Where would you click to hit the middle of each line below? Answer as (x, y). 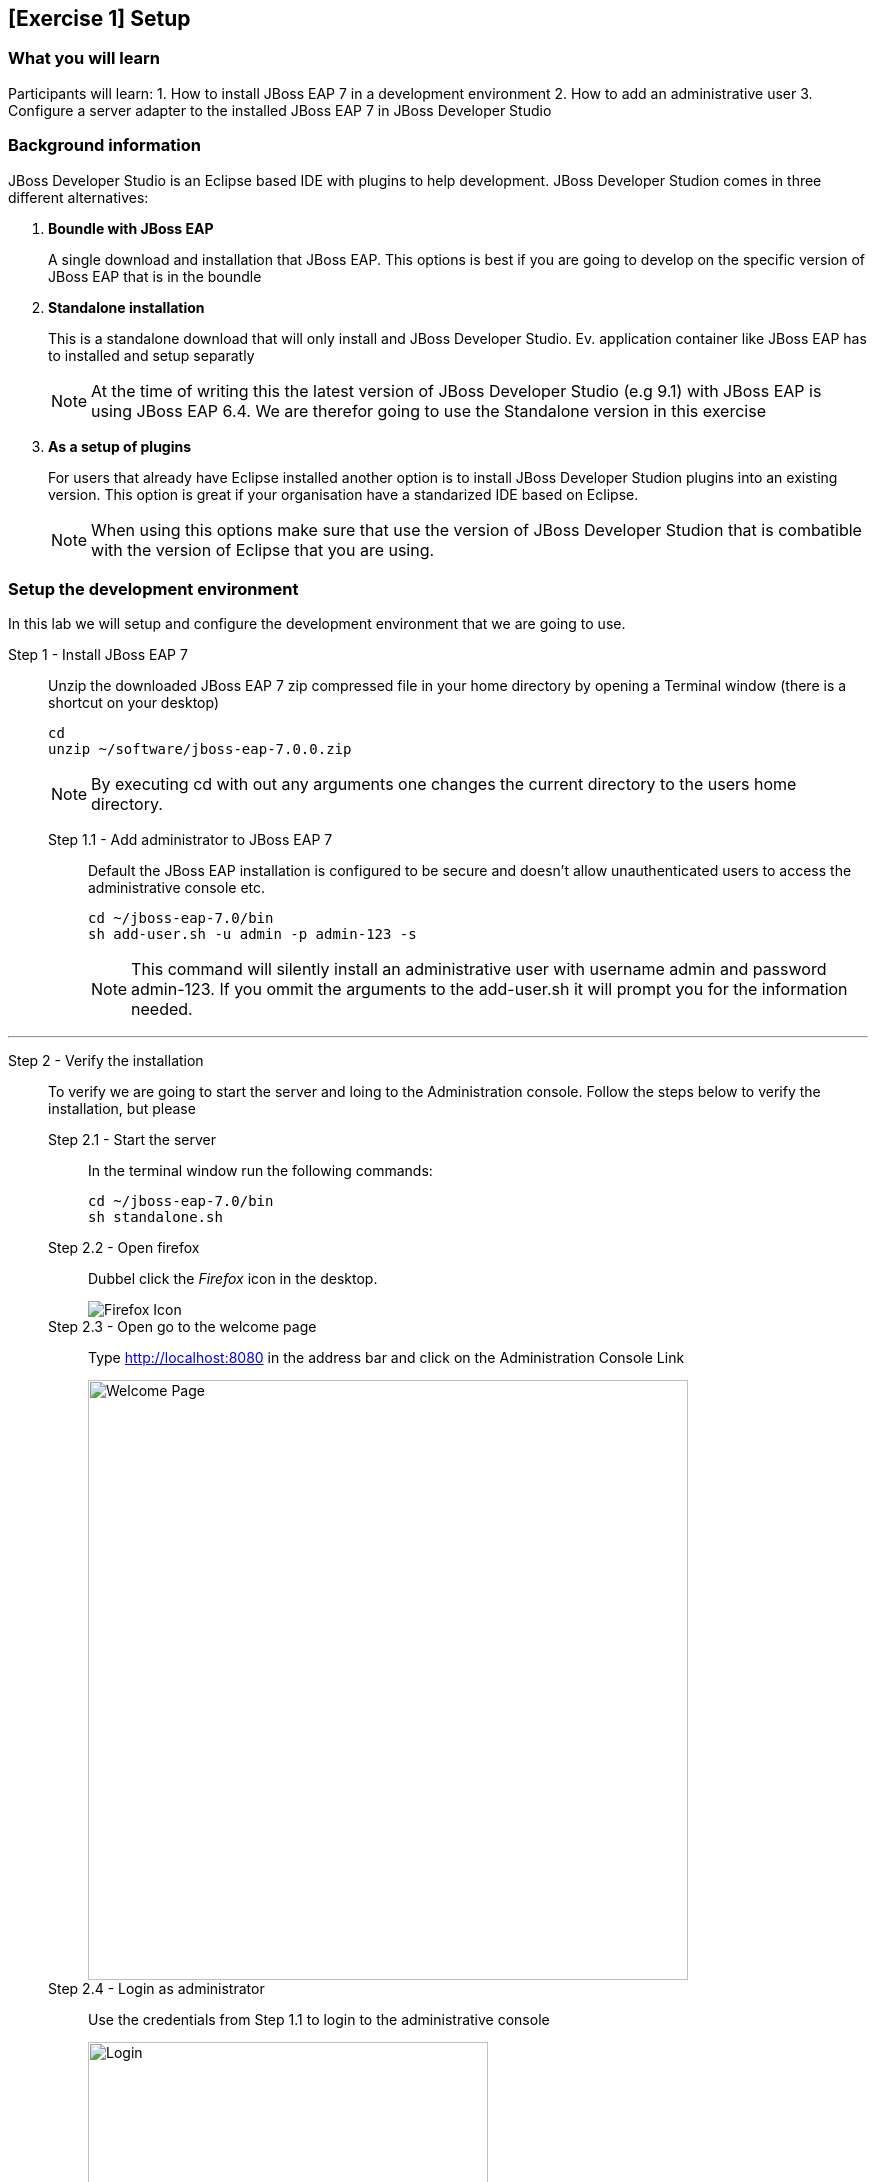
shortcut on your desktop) (134, 703)
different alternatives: (78, 197)
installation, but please (122, 1109)
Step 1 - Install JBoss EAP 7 (98, 655)
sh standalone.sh (155, 1217)
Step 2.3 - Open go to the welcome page (182, 1327)
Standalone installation (126, 307)
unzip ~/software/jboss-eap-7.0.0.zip (200, 749)
